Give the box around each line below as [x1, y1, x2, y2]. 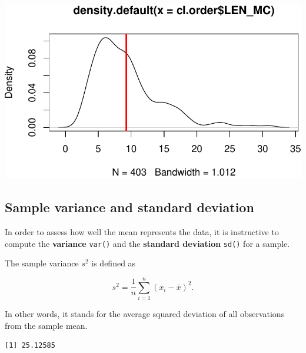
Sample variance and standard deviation [5, 198, 254, 216]
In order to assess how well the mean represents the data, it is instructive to [5, 226, 279, 238]
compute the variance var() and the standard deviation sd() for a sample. [5, 237, 290, 249]
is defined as [91, 257, 136, 269]
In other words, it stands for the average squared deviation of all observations [5, 308, 285, 320]
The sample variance [5, 257, 79, 269]
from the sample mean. [5, 319, 88, 331]
